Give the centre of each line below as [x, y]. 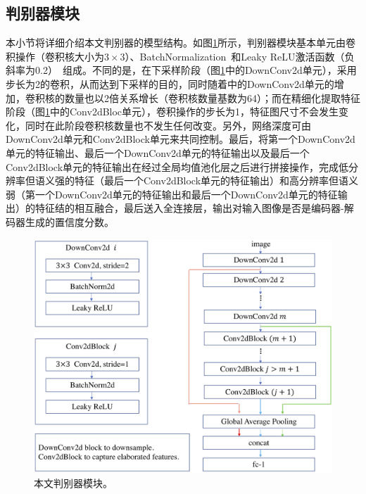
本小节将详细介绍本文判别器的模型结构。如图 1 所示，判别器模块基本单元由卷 [181, 43]
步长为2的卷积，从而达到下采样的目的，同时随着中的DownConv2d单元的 [170, 83]
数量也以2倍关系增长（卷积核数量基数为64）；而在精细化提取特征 [212, 97]
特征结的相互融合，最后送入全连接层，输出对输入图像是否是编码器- [189, 208]
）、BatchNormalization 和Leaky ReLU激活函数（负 [240, 56]
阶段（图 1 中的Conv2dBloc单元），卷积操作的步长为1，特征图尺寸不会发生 [172, 112]
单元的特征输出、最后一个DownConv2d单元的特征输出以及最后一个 [158, 152]
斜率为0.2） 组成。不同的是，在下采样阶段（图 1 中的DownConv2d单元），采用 [181, 70]
